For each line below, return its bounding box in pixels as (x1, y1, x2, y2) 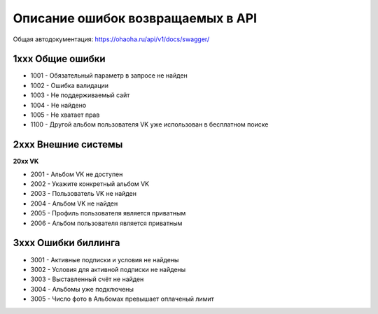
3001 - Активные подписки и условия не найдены (30, 255, 179, 264)
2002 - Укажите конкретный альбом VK (30, 180, 150, 188)
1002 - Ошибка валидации (30, 81, 108, 90)
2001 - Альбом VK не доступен (30, 170, 123, 178)
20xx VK (13, 157, 39, 166)
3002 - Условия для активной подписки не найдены (30, 265, 186, 273)
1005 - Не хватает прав (30, 110, 100, 119)
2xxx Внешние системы (13, 138, 123, 150)
